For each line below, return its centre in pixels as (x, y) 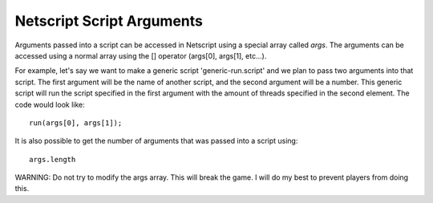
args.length (53, 159)
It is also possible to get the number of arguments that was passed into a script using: (156, 141)
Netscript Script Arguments (109, 21)
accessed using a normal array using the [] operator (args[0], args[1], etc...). (141, 55)
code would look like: (50, 104)
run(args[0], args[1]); (76, 123)
